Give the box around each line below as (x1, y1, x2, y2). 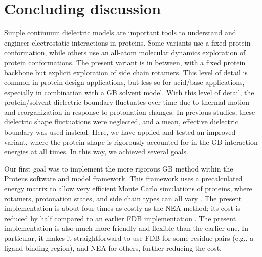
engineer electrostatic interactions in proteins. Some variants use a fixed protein (4, 37, 251, 48)
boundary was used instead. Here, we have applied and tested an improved (4, 126, 236, 137)
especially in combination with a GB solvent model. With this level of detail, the (4, 87, 254, 97)
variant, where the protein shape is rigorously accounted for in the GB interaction (4, 136, 258, 147)
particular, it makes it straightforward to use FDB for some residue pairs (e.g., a (4, 233, 254, 243)
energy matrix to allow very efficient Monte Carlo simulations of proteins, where (4, 183, 252, 194)
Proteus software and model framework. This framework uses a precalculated (4, 173, 243, 184)
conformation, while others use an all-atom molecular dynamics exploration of (4, 47, 246, 58)
